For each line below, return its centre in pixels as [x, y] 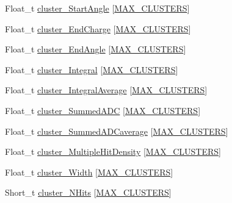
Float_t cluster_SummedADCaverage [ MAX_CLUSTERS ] [117, 131]
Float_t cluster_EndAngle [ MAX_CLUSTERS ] [96, 49]
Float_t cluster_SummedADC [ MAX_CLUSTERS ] [103, 110]
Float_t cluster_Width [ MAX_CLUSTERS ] [89, 172]
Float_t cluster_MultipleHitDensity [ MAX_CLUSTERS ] [113, 151]
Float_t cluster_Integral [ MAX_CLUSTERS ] [92, 69]
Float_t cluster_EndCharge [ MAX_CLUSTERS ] [98, 28]
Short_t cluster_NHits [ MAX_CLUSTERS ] [88, 192]
